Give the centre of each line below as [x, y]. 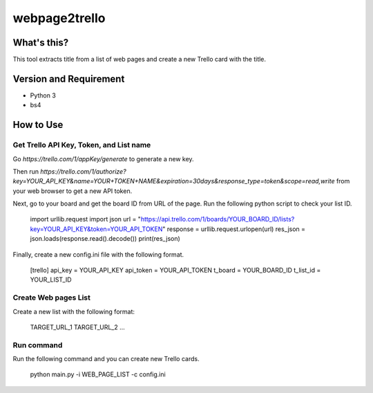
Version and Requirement [69, 79]
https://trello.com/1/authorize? [84, 171]
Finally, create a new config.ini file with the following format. [98, 254]
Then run [26, 171]
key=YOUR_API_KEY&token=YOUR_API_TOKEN [96, 229]
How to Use [38, 125]
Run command [38, 345]
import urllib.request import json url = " [86, 219]
